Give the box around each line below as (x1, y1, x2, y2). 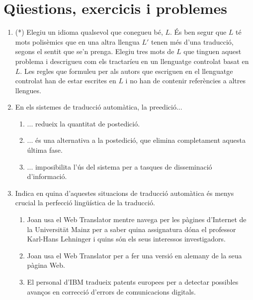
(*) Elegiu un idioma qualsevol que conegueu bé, (15, 27, 163, 37)
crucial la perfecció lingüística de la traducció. (15, 197, 155, 208)
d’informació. (27, 171, 67, 181)
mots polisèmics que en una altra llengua (15, 36, 140, 47)
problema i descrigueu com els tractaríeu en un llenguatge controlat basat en (15, 56, 249, 66)
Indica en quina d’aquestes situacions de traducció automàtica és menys (15, 187, 234, 198)
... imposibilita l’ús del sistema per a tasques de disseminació (27, 161, 212, 172)
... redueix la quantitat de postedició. (27, 118, 140, 128)
